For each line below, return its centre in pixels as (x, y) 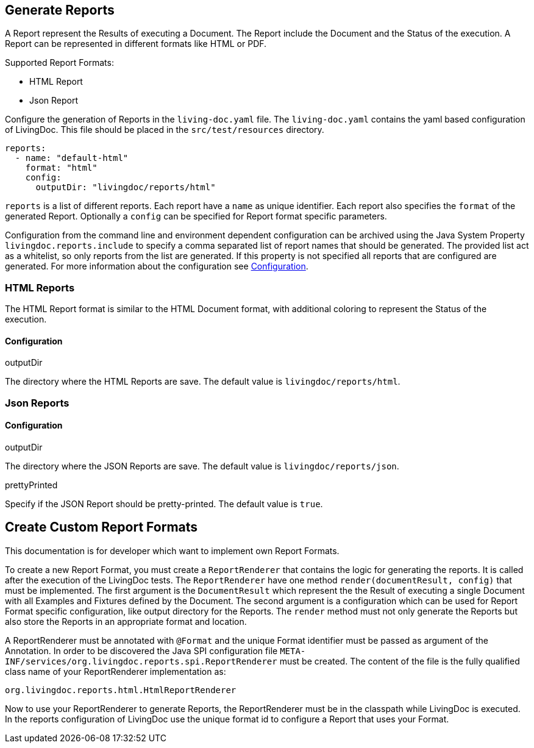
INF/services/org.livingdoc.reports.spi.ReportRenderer (141, 661)
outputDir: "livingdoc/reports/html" (126, 187)
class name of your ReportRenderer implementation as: (116, 671)
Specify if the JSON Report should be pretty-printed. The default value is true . (164, 504)
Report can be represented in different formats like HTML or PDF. (136, 44)
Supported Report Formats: (59, 63)
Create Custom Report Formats (101, 527)
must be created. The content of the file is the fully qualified (400, 661)
